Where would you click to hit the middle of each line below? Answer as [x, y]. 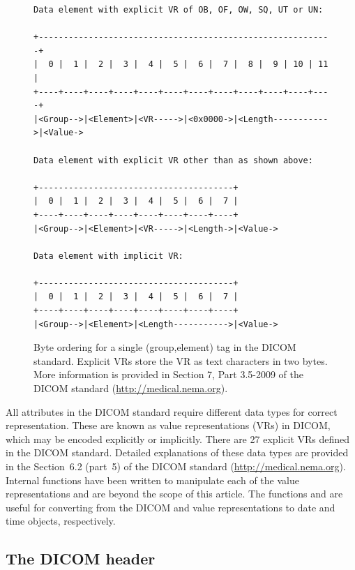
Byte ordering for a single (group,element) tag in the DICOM [165, 347]
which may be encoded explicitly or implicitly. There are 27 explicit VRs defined [178, 438]
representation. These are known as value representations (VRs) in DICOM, [168, 425]
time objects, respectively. [61, 521]
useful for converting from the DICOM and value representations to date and [171, 507]
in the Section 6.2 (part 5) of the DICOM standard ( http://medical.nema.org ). [176, 466]
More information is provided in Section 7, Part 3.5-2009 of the [169, 374]
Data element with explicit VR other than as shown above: [173, 160]
